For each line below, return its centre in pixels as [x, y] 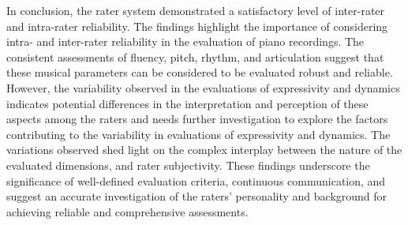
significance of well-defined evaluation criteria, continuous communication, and [196, 180]
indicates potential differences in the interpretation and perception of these [187, 103]
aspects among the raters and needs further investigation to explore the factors [197, 119]
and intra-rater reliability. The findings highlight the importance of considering [197, 26]
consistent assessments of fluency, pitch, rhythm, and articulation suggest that [195, 56]
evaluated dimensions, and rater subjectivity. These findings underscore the [188, 165]
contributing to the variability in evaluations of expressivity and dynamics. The [198, 134]
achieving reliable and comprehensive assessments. [127, 211]
